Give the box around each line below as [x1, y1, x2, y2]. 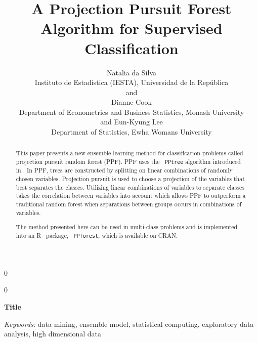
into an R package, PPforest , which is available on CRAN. [16, 231, 178, 239]
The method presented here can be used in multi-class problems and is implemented [16, 223, 238, 231]
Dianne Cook [111, 97, 152, 107]
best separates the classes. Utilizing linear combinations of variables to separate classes [16, 183, 244, 191]
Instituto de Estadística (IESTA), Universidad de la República [34, 77, 229, 88]
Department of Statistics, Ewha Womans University [51, 126, 212, 137]
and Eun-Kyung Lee [100, 116, 163, 127]
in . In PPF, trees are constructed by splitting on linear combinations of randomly [16, 166, 233, 175]
